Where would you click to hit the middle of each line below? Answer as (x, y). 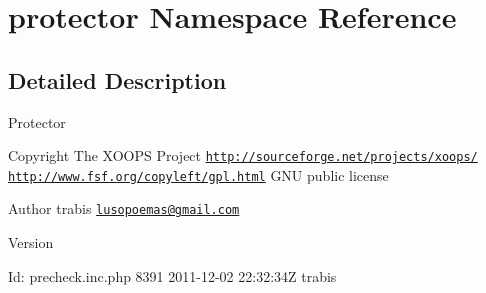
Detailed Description (117, 79)
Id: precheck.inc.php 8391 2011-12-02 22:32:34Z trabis (172, 275)
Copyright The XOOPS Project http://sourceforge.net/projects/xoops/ (243, 155)
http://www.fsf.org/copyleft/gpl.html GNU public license (198, 174)
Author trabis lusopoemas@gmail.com (124, 208)
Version (31, 242)
